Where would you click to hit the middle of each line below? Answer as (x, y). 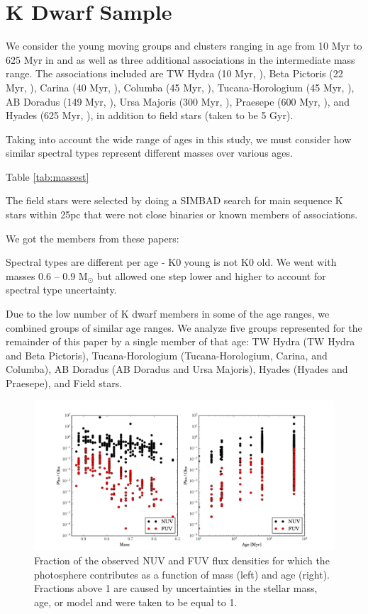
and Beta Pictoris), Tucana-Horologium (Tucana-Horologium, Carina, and (167, 355)
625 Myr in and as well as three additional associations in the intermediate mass (180, 59)
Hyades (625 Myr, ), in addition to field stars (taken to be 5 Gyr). (150, 115)
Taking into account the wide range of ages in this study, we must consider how (179, 139)
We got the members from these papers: (93, 238)
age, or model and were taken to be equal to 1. (136, 602)
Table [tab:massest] (48, 176)
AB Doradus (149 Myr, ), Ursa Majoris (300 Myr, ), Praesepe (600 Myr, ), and (178, 101)
